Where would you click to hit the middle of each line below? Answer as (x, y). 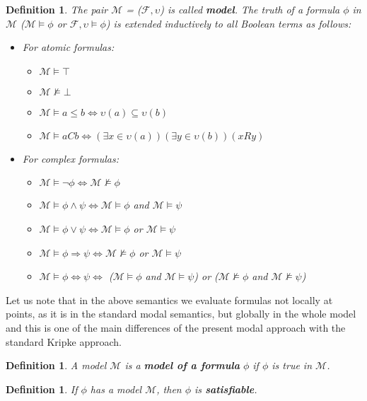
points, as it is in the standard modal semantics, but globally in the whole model (181, 314)
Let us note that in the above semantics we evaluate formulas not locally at (169, 300)
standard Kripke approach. (64, 341)
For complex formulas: (71, 158)
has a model (116, 389)
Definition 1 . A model (56, 365)
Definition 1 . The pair (57, 9)
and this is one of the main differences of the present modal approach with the (176, 327)
